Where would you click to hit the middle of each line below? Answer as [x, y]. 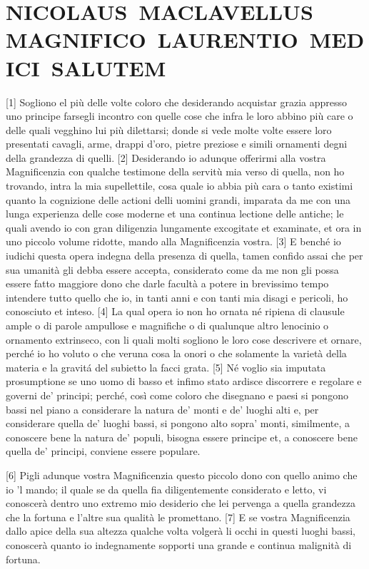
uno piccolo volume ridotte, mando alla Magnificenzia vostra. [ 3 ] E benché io [173, 241]
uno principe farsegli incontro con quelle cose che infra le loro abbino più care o [180, 116]
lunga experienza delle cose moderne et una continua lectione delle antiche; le [175, 214]
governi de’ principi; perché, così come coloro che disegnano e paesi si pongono [177, 395]
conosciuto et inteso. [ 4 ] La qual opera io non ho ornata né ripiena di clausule [175, 311]
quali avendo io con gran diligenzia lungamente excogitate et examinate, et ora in [184, 227]
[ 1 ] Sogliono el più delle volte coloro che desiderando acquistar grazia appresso [177, 102]
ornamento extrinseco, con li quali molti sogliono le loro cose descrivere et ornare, [184, 339]
